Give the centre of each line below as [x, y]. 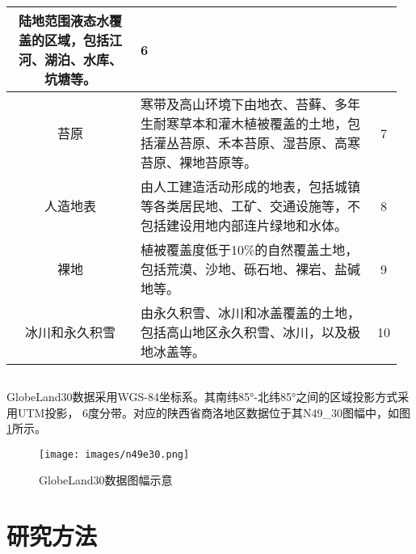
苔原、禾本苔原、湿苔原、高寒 [269, 143]
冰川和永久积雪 [70, 332]
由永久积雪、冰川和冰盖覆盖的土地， [250, 313]
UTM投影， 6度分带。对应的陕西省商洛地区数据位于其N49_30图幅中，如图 [214, 412]
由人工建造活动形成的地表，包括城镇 [250, 186]
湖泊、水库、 [83, 59]
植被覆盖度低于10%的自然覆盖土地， [249, 250]
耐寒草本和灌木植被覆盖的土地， [250, 123]
